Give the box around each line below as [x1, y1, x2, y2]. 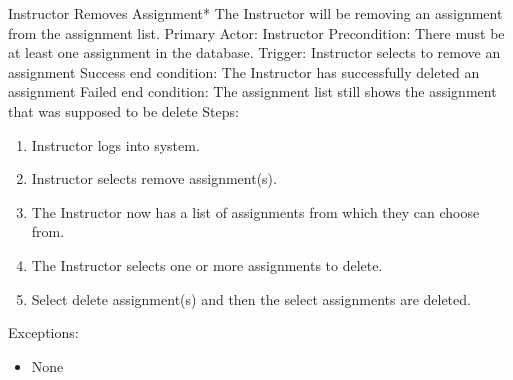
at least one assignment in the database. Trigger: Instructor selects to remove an [8, 42, 501, 63]
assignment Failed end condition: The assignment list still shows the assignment [8, 81, 497, 102]
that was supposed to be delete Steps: [8, 100, 239, 121]
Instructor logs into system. [31, 134, 200, 155]
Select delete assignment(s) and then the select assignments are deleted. [31, 288, 471, 309]
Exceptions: [8, 322, 79, 343]
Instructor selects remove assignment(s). [31, 168, 277, 189]
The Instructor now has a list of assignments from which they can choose [31, 201, 480, 222]
